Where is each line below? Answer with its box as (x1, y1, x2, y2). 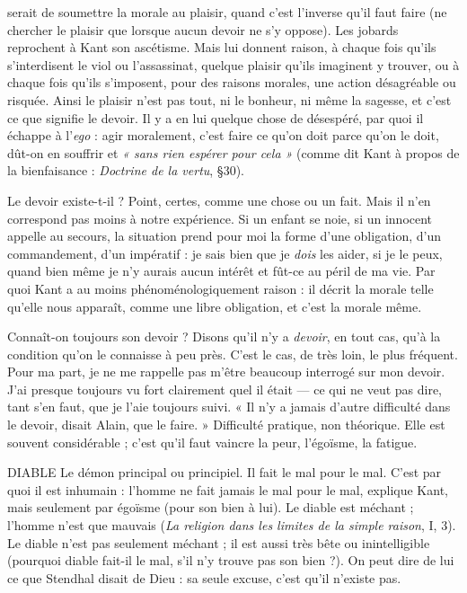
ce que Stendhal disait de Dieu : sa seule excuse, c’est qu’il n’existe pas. (7, 568, 401, 587)
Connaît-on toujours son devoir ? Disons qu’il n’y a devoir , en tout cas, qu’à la (7, 327, 441, 346)
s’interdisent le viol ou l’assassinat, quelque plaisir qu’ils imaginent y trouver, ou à (7, 55, 460, 74)
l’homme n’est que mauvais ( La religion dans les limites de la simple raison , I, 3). (7, 516, 456, 535)
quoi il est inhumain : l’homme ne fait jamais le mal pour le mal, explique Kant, (7, 480, 448, 499)
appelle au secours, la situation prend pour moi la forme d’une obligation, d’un (7, 226, 442, 245)
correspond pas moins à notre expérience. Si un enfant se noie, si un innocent (7, 208, 433, 227)
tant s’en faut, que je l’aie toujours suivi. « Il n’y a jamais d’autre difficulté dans (7, 397, 451, 416)
